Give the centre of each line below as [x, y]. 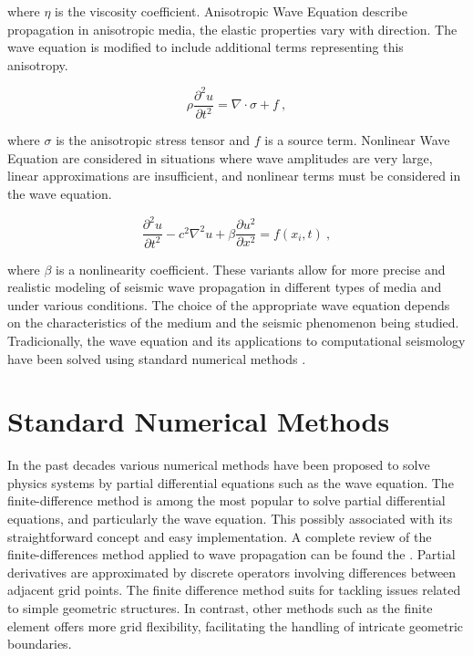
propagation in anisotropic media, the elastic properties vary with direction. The [232, 29]
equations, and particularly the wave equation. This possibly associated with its [230, 519]
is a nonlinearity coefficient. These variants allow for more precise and [251, 269]
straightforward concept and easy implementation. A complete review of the [220, 536]
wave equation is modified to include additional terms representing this [206, 47]
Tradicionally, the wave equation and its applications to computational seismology [236, 340]
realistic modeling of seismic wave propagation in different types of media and [225, 287]
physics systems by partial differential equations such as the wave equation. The [231, 482]
